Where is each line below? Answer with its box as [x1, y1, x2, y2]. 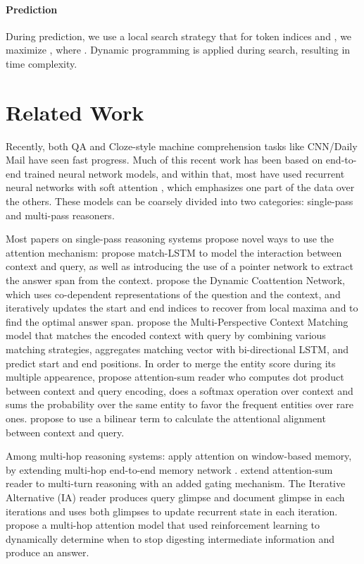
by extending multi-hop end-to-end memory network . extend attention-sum [6, 462, 333, 477]
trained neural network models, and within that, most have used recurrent [24, 166, 345, 180]
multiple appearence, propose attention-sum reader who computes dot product [6, 369, 344, 384]
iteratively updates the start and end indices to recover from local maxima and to [6, 300, 358, 315]
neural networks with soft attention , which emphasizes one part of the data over [6, 180, 355, 195]
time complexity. [6, 56, 77, 70]
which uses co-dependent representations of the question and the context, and [6, 286, 341, 301]
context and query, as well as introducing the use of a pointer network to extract [6, 259, 353, 274]
